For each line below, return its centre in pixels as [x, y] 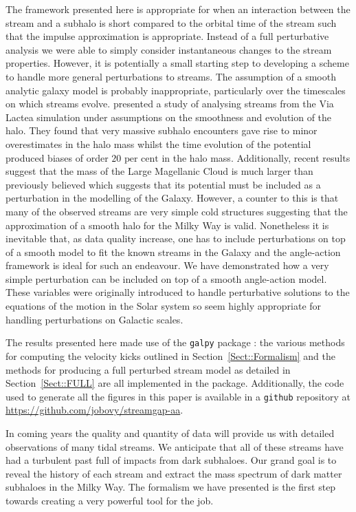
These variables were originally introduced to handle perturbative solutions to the [178, 292]
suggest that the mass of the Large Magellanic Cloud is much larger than [159, 171]
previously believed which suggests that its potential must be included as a [163, 184]
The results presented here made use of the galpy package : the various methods [175, 342]
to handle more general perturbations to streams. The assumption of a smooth [171, 76]
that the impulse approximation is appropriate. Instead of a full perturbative [167, 36]
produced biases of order [57, 157]
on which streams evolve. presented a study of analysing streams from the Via [170, 104]
